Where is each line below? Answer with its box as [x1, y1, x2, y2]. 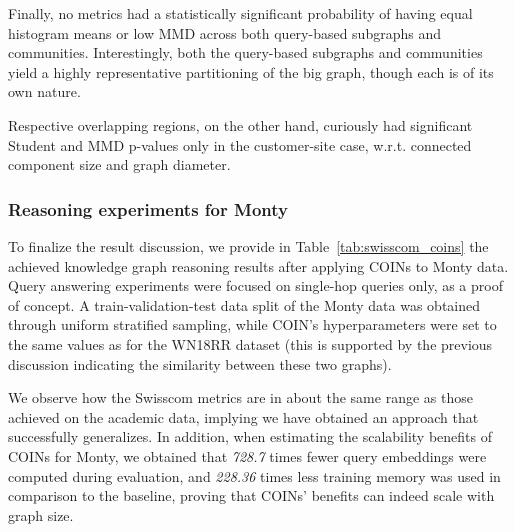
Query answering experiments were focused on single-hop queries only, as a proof [8, 275, 503, 296]
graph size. [8, 504, 74, 525]
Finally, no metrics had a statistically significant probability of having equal [8, 3, 473, 23]
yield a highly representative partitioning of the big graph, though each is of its [8, 61, 494, 82]
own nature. [8, 81, 81, 102]
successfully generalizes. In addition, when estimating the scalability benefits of [8, 426, 492, 447]
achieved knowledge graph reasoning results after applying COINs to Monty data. [8, 255, 509, 276]
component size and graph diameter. [8, 154, 231, 175]
